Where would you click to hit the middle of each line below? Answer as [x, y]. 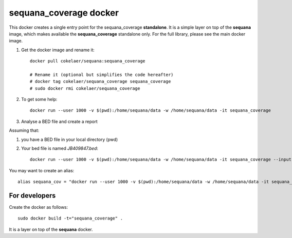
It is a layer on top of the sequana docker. [51, 229]
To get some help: [39, 99]
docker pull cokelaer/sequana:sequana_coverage [88, 61]
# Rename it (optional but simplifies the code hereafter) [102, 75]
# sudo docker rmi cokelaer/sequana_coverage [85, 88]
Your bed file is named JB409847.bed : [60, 148]
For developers [32, 196]
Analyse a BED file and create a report [59, 121]
